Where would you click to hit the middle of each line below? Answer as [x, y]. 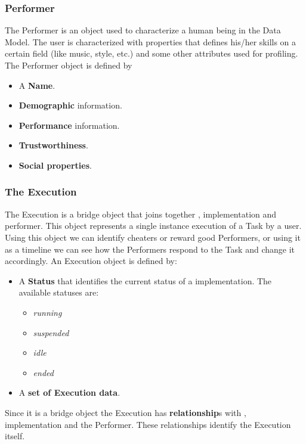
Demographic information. [70, 105]
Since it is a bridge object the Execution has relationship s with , [126, 412]
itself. [15, 436]
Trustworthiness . [53, 145]
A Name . [37, 85]
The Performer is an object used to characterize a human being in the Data [143, 30]
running [47, 312]
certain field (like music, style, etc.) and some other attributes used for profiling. [152, 53]
